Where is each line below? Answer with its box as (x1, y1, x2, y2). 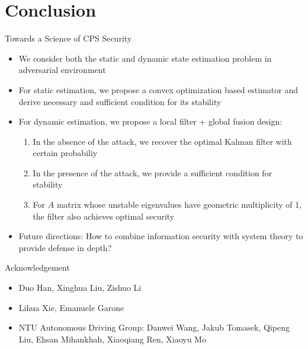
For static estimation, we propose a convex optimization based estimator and (18, 83, 299, 96)
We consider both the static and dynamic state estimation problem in (18, 52, 272, 64)
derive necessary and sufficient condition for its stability (18, 95, 222, 107)
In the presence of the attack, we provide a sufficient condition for (33, 166, 272, 179)
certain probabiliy (33, 147, 98, 159)
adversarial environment (18, 64, 106, 76)
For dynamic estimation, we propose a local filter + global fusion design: (18, 115, 283, 128)
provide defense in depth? (18, 241, 112, 253)
